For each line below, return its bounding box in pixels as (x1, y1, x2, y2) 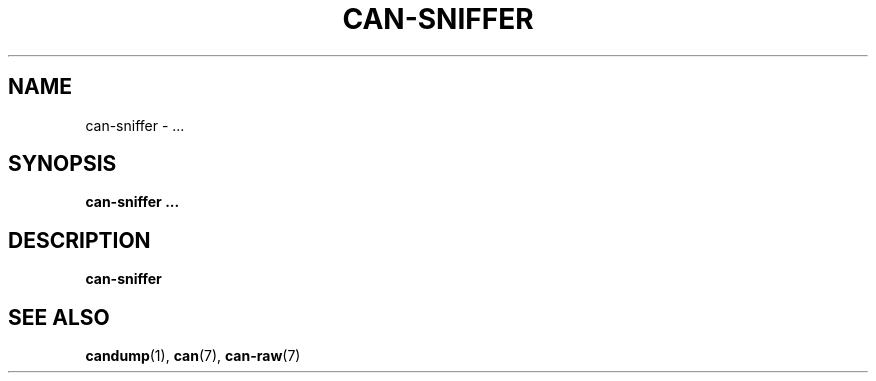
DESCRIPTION (8, 227, 151, 253)
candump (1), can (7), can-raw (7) (85, 347, 301, 365)
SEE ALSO (8, 304, 110, 330)
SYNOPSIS (8, 151, 117, 177)
